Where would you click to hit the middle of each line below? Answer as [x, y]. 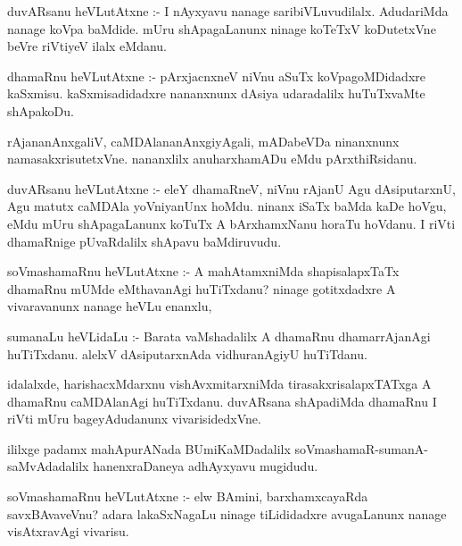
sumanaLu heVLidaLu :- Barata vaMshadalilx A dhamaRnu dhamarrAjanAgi [219, 336]
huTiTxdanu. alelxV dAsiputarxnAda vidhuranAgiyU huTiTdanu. [187, 353]
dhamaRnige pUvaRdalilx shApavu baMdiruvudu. [144, 241]
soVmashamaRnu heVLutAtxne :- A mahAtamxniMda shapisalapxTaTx [203, 271]
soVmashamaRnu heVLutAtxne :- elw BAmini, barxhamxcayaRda [188, 496]
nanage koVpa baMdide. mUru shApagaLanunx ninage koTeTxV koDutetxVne [222, 28]
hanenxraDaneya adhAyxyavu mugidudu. [206, 466]
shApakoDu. [41, 110]
